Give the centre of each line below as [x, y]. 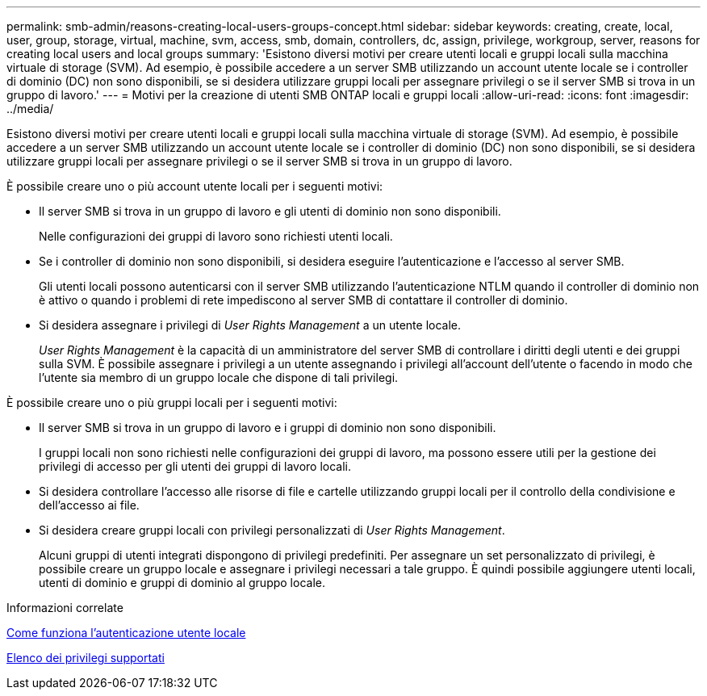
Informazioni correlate [65, 608]
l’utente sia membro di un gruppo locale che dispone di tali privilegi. [219, 377]
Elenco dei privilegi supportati [86, 658]
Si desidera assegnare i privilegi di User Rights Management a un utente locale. [250, 325]
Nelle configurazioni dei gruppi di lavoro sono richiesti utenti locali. [216, 236]
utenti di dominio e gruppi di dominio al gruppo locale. [182, 583]
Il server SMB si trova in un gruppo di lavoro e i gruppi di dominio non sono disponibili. [268, 428]
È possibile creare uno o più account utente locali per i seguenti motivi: [195, 186]
